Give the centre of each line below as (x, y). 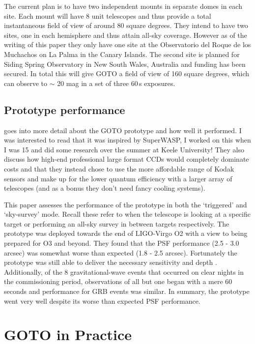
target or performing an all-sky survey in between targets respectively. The (117, 223)
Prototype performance (65, 109)
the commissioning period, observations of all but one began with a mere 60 (118, 281)
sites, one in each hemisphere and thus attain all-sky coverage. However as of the (126, 35)
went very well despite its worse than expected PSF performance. (102, 301)
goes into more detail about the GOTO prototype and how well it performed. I (123, 130)
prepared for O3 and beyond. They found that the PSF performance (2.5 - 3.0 (122, 243)
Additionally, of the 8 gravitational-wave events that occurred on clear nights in (124, 272)
